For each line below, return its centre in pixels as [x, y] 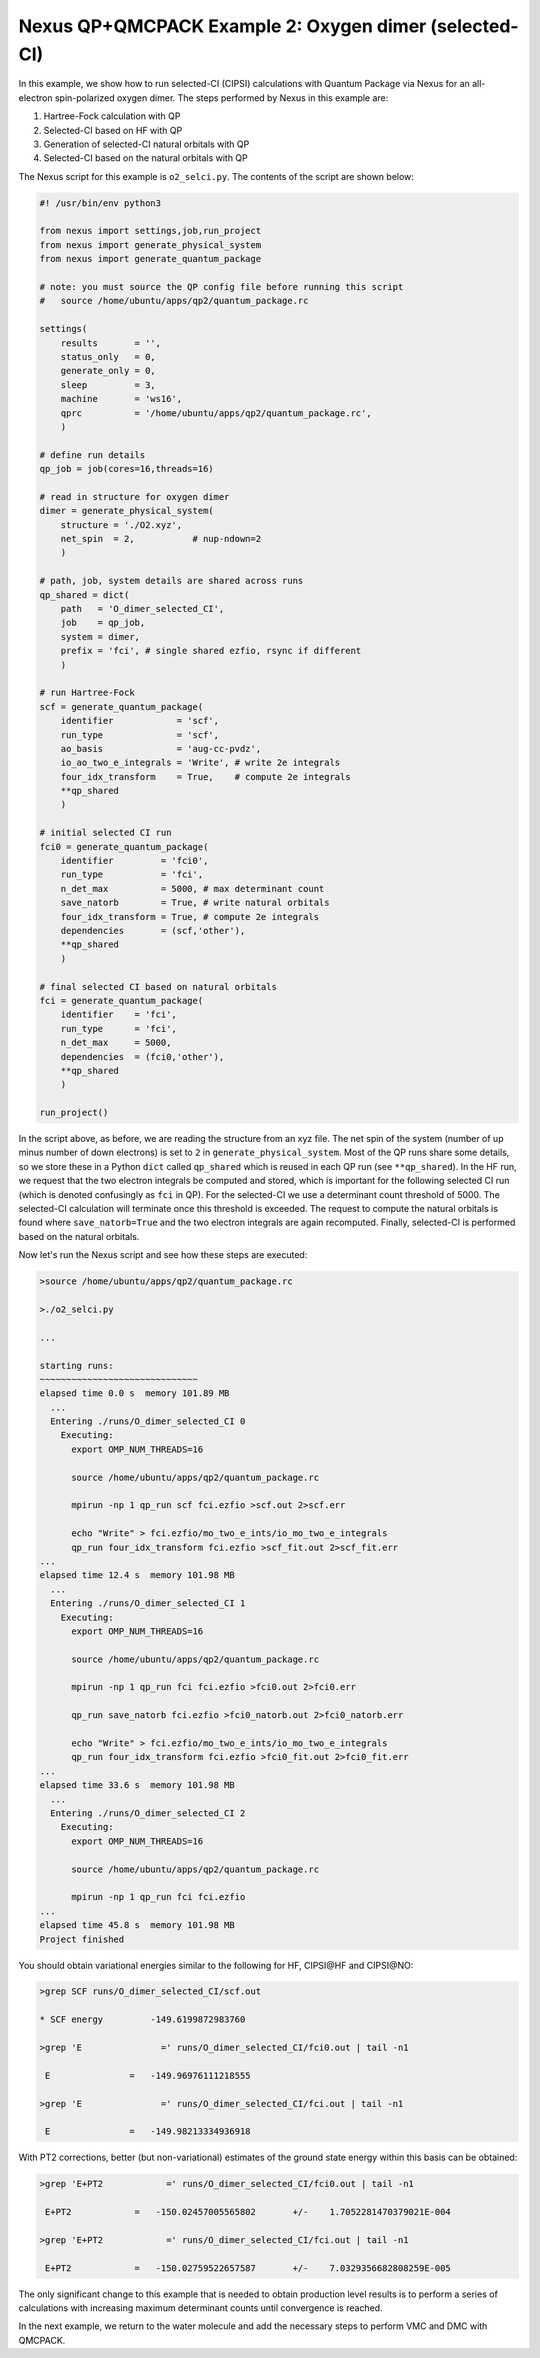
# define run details [92, 454]
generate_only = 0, [108, 371]
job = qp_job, [103, 623]
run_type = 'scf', [140, 734]
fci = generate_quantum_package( [121, 1000]
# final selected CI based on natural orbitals [158, 986]
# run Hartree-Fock [87, 693]
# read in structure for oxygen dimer [134, 496]
